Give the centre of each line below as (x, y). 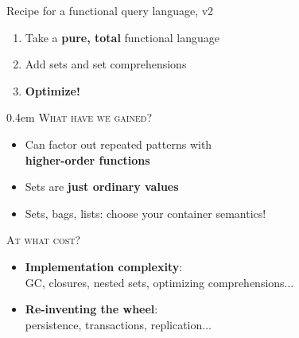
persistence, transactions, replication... (118, 324)
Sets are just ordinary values (102, 186)
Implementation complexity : (104, 266)
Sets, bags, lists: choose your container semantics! (146, 213)
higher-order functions (87, 159)
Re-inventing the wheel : (91, 309)
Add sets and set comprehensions (106, 64)
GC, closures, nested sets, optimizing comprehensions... (159, 282)
